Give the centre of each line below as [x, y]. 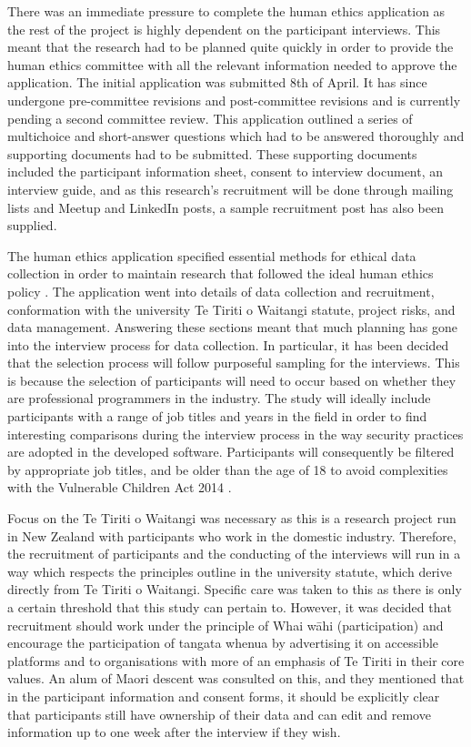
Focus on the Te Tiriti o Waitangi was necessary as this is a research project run [232, 518]
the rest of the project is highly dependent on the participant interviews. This [224, 29]
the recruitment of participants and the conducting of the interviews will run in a [234, 554]
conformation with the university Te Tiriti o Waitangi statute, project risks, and [231, 309]
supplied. [32, 225]
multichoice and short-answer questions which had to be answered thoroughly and [236, 136]
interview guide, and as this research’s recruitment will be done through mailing [230, 189]
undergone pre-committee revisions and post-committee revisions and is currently [234, 100]
